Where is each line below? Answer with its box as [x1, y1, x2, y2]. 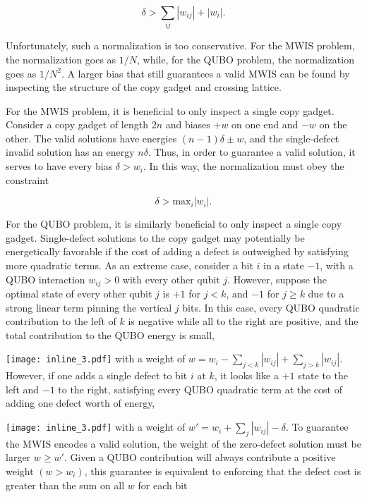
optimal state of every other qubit [6, 286, 152, 301]
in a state [263, 258, 304, 273]
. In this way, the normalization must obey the [143, 159, 344, 173]
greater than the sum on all [6, 477, 125, 492]
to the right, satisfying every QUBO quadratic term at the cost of [58, 381, 342, 396]
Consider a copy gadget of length [6, 117, 148, 132]
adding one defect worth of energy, [6, 395, 155, 410]
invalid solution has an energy [6, 145, 135, 159]
